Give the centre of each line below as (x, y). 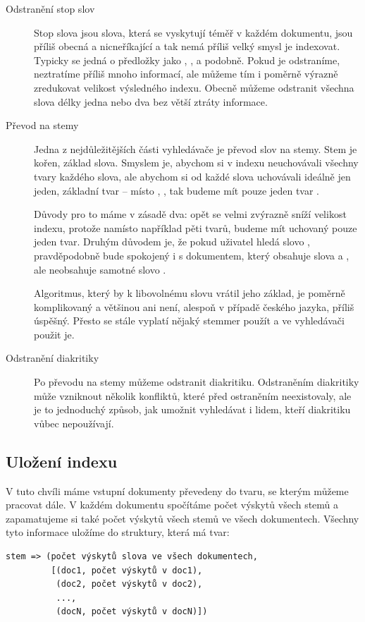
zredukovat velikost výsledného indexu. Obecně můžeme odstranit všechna (194, 87)
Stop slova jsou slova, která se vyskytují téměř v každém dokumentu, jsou (193, 32)
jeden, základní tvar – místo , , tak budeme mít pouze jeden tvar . (177, 190)
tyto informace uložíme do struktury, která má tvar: (118, 532)
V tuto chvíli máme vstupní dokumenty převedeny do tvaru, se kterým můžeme (177, 490)
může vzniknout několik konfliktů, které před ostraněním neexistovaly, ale (193, 395)
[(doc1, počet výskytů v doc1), (127, 570)
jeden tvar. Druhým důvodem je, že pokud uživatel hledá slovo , (172, 242)
